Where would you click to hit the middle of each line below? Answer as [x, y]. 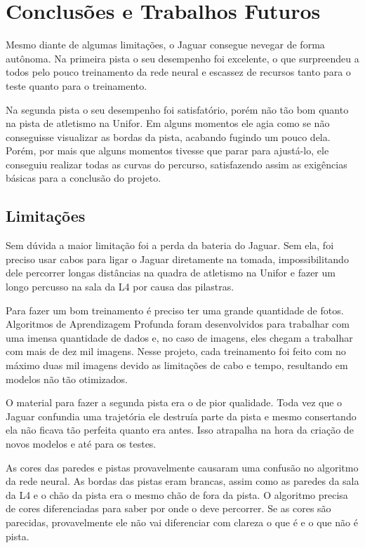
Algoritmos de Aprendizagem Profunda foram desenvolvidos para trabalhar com [178, 324]
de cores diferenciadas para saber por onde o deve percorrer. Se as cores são [168, 508]
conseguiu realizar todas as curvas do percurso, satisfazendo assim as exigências [177, 164]
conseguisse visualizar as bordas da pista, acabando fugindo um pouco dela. [168, 136]
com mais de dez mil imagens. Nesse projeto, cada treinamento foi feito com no [176, 351]
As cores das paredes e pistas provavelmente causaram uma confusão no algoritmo [182, 467]
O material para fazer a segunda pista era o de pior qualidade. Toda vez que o [174, 402]
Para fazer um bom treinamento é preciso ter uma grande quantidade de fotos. [175, 310]
